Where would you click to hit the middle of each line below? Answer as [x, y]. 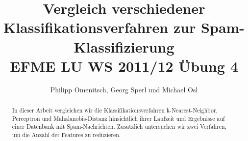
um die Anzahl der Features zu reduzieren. [66, 135]
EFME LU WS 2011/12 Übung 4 [124, 66]
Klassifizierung [124, 46]
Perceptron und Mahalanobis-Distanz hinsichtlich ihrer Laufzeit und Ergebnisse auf [118, 118]
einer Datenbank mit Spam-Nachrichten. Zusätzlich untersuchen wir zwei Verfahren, [119, 127]
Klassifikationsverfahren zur [99, 27]
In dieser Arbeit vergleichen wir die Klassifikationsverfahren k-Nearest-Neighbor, [115, 110]
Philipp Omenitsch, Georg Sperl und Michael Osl [124, 89]
